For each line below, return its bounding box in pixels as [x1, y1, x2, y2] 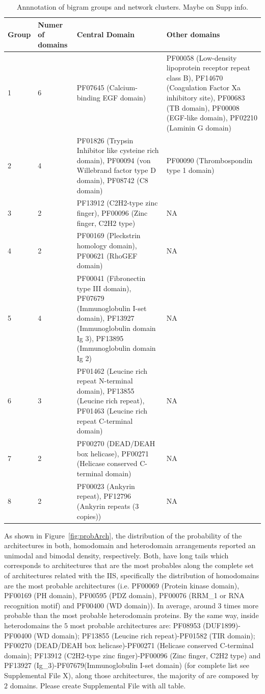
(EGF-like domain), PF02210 [166, 112, 258, 123]
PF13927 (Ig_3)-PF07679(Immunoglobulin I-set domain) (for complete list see [4, 660, 249, 671]
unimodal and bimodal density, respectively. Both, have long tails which [4, 550, 229, 560]
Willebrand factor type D [76, 165, 156, 175]
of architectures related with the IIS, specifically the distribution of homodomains [4, 570, 259, 580]
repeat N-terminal [76, 375, 133, 386]
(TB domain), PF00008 [166, 102, 240, 113]
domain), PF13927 [76, 313, 135, 323]
